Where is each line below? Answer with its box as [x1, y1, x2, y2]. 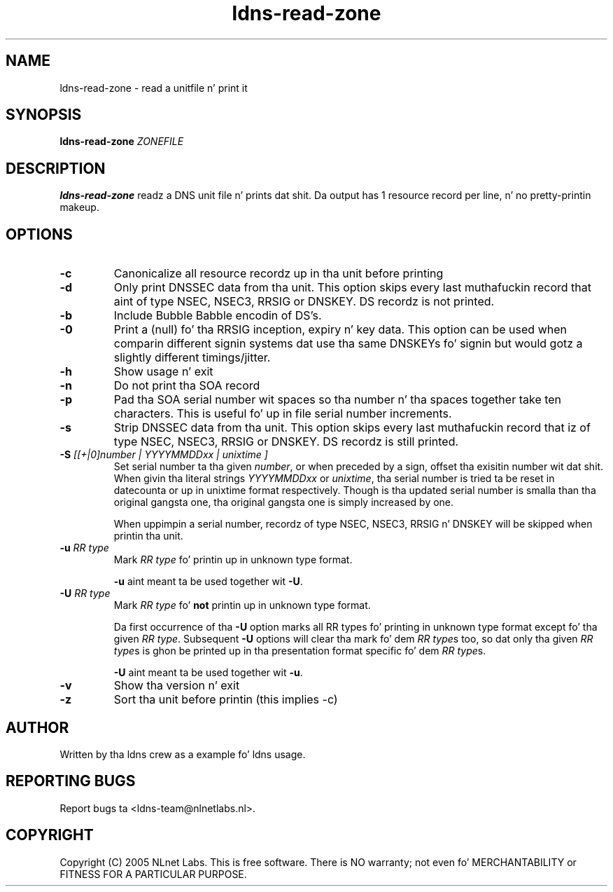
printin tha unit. [113, 530, 183, 542]
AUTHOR [6, 718, 69, 736]
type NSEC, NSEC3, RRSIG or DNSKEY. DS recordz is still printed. [113, 434, 459, 449]
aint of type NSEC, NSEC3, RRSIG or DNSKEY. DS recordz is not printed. [113, 294, 495, 309]
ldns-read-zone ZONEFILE [59, 135, 184, 148]
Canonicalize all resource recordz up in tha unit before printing [113, 266, 444, 281]
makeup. [59, 201, 99, 214]
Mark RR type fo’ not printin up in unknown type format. [113, 599, 371, 612]
